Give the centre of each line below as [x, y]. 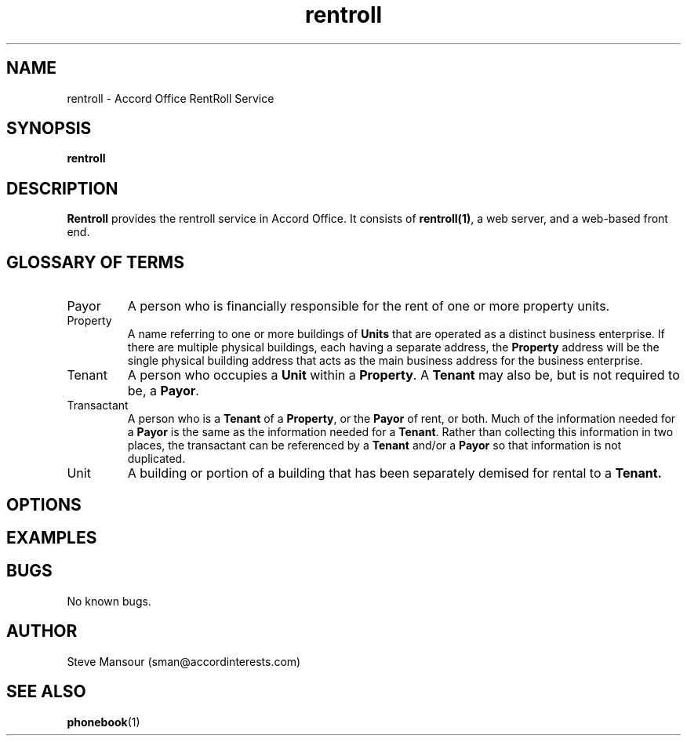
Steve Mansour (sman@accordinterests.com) [184, 661]
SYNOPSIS [49, 129]
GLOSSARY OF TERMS [95, 262]
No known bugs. [109, 601]
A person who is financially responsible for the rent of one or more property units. [369, 306]
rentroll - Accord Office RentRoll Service [171, 98]
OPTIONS [44, 504]
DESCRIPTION [62, 188]
